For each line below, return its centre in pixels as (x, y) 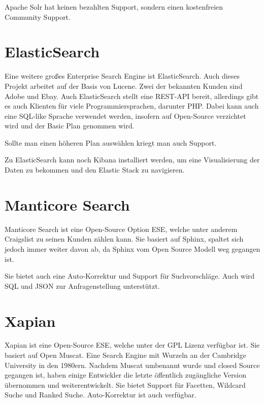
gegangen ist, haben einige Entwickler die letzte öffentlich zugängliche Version (126, 375)
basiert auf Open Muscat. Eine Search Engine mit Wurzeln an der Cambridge (125, 355)
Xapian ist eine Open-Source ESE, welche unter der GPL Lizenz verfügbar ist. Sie (132, 345)
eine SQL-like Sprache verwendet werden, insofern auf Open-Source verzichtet (125, 115)
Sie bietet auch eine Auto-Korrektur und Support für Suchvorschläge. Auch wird (130, 276)
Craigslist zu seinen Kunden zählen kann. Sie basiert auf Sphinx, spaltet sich (124, 239)
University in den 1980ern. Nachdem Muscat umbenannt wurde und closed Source (132, 365)
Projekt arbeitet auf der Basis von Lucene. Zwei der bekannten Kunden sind (124, 86)
